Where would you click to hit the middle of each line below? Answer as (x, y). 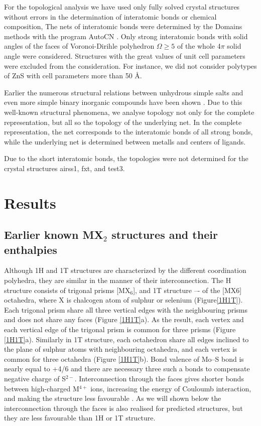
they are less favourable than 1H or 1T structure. (80, 418)
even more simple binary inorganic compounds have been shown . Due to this (123, 102)
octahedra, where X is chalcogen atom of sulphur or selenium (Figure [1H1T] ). (123, 300)
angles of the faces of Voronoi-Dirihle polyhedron (79, 46)
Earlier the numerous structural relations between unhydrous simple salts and (124, 92)
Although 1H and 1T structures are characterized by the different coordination (125, 270)
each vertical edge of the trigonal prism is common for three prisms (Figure (120, 329)
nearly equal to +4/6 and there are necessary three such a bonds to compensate (127, 369)
